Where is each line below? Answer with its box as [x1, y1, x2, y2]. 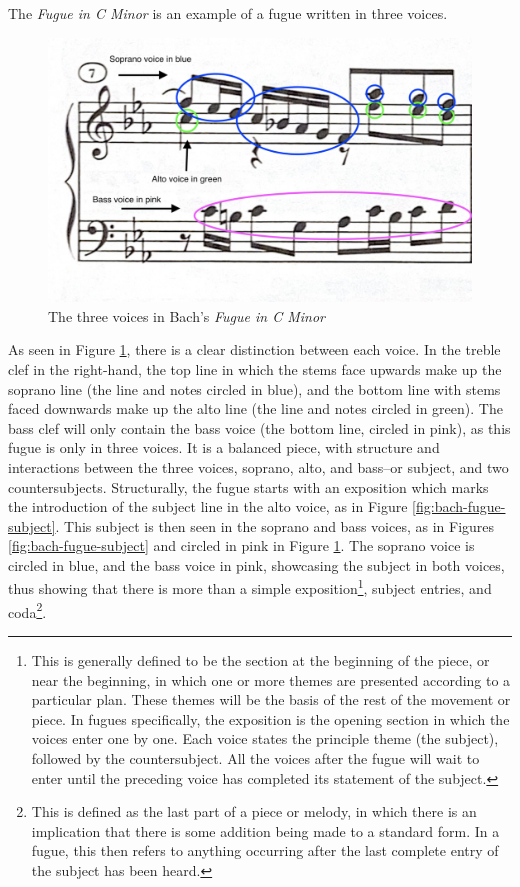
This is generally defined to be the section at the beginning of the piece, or [31, 649, 490, 670]
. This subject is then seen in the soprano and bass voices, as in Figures [55, 515, 495, 536]
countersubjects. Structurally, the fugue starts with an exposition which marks [8, 476, 489, 497]
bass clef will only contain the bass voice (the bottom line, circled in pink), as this [8, 417, 511, 438]
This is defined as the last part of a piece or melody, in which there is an [31, 801, 477, 822]
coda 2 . [8, 598, 47, 622]
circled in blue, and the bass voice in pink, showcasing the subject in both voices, [8, 554, 505, 575]
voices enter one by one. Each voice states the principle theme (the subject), [31, 728, 499, 749]
